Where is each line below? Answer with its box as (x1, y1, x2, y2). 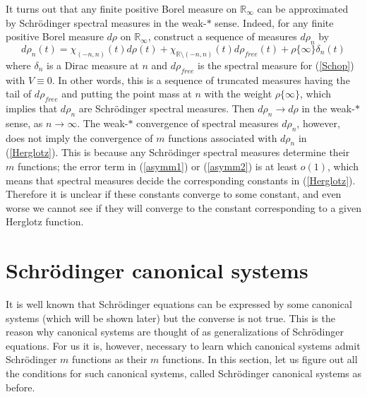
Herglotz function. (6, 214, 84, 229)
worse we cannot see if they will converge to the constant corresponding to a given (6, 200, 362, 215)
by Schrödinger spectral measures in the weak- (6, 15, 207, 30)
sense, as (6, 115, 43, 130)
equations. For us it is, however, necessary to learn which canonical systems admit (6, 338, 361, 352)
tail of (6, 86, 32, 101)
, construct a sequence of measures (148, 29, 297, 44)
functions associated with (168, 130, 277, 145)
